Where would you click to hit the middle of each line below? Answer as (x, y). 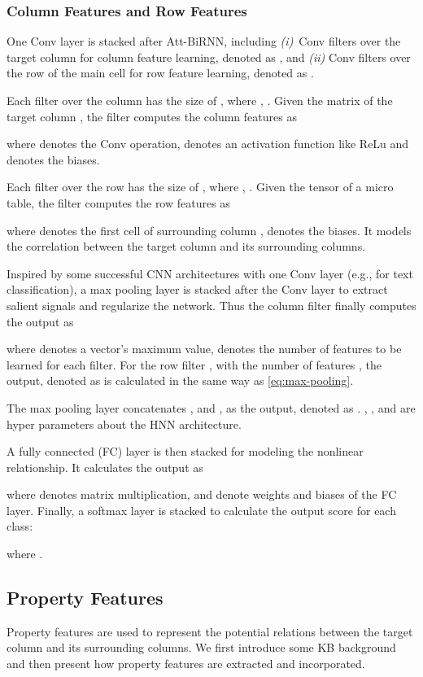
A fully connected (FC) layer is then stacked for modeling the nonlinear (185, 451)
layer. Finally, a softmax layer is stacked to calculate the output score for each (201, 510)
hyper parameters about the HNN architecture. (124, 424)
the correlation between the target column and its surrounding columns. (186, 246)
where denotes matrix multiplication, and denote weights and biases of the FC (202, 494)
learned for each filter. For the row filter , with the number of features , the (194, 364)
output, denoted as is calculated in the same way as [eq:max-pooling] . (180, 380)
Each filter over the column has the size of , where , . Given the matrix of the (200, 100)
